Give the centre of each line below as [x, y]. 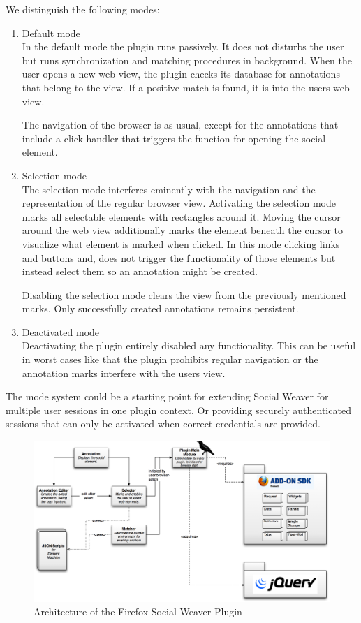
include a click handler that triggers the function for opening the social [174, 138]
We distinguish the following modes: [83, 9]
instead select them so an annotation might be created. [140, 271]
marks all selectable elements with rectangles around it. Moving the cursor [181, 216]
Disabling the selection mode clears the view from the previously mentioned [184, 294]
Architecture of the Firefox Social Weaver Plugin [138, 611]
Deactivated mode [61, 331]
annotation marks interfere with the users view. [124, 373]
